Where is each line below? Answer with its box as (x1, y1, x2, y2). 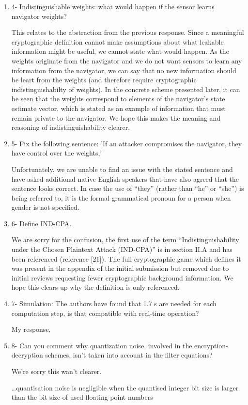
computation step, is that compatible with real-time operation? (11, 308, 199, 318)
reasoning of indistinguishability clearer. (11, 122, 130, 132)
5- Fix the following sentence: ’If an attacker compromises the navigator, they (11, 138, 242, 148)
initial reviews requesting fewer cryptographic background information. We (11, 272, 233, 282)
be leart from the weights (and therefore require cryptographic (11, 75, 197, 85)
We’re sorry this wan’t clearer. (11, 366, 102, 376)
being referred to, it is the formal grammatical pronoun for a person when (11, 192, 231, 202)
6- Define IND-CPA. (11, 218, 72, 228)
